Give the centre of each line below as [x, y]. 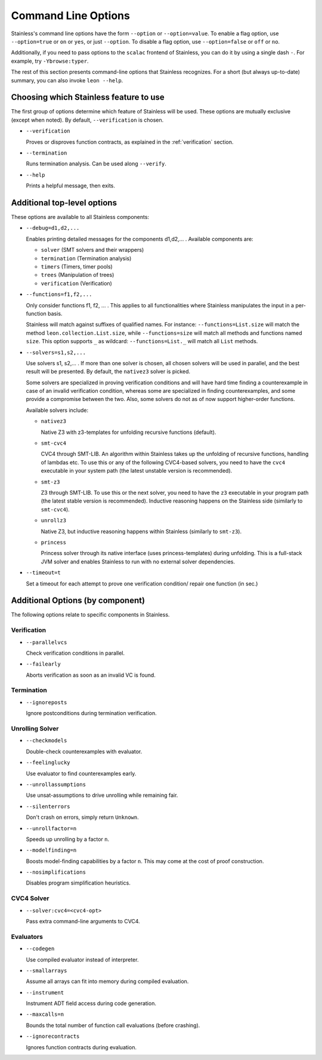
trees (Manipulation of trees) [78, 275]
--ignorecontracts [53, 1036]
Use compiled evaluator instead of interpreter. [82, 959]
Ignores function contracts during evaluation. [81, 1047]
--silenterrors [48, 806]
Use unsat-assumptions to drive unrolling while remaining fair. [102, 795]
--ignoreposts [47, 702]
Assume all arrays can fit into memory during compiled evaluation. [107, 981]
